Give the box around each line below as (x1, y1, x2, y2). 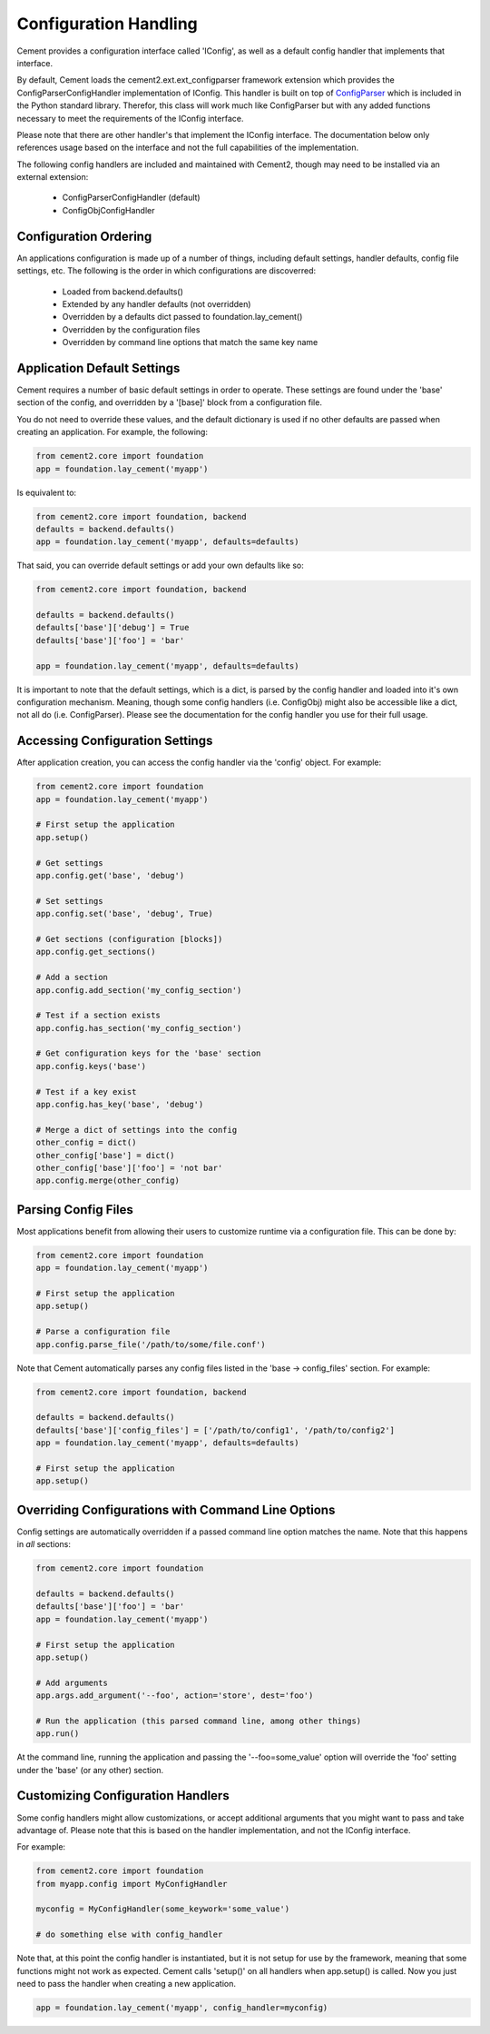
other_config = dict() (35, 1137, 137, 1148)
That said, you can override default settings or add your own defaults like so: (16, 560, 304, 571)
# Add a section (35, 972, 109, 983)
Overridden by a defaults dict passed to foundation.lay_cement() (62, 312, 303, 322)
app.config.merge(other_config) (35, 1176, 181, 1186)
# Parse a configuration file (35, 1326, 171, 1337)
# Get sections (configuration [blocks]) (35, 934, 223, 944)
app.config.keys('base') (35, 1061, 147, 1071)
